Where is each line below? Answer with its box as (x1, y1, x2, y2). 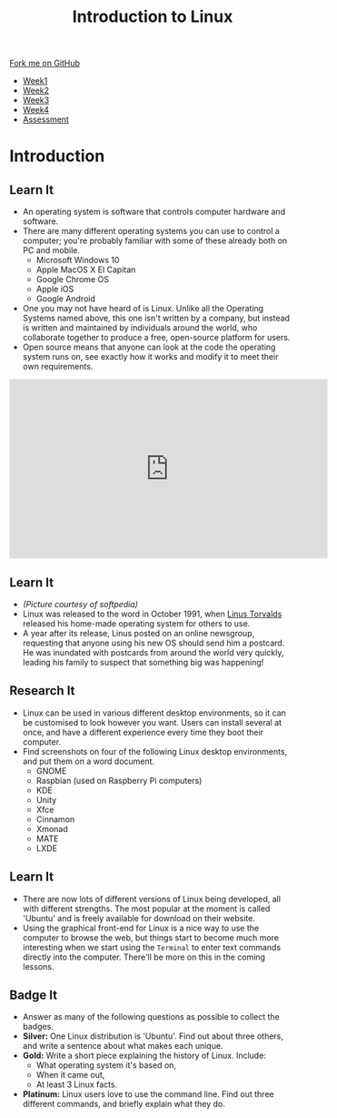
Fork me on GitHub (9, 57, 80, 69)
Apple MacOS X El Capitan (35, 264, 136, 275)
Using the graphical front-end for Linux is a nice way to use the (22, 922, 260, 933)
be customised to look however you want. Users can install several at (22, 717, 282, 727)
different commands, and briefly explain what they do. (22, 1099, 225, 1110)
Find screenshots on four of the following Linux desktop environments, (22, 746, 288, 757)
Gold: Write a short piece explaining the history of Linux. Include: (22, 1050, 266, 1062)
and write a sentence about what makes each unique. (22, 1041, 223, 1052)
